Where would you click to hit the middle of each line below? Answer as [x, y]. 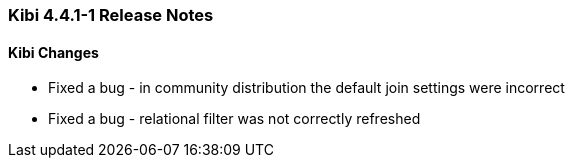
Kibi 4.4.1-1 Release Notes [111, 15]
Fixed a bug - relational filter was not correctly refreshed [234, 119]
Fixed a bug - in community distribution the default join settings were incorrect [306, 88]
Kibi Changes [53, 52]
